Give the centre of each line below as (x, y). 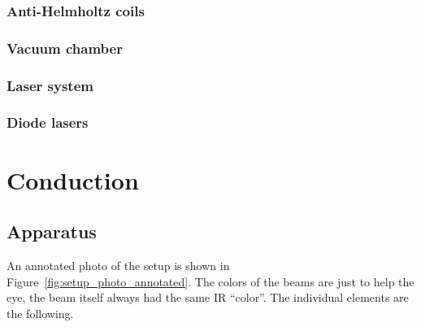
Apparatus (52, 231)
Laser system (50, 85)
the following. (40, 313)
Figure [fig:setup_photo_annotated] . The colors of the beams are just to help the (210, 281)
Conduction (73, 179)
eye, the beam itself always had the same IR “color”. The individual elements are (208, 297)
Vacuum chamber (65, 48)
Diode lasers (48, 122)
